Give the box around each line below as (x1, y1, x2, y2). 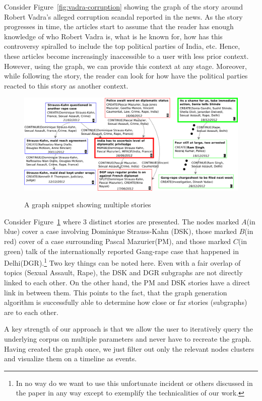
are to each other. (4, 306, 58, 317)
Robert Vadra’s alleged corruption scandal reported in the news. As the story (4, 11, 243, 22)
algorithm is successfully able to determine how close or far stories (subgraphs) (4, 297, 247, 307)
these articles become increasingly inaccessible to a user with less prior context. (4, 50, 249, 61)
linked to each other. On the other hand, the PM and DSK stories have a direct (4, 277, 250, 287)
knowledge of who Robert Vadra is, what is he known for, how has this (4, 31, 223, 41)
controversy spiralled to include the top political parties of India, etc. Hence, (4, 41, 240, 51)
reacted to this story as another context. (4, 80, 128, 91)
